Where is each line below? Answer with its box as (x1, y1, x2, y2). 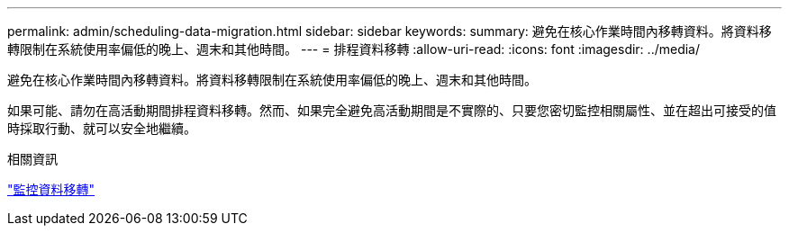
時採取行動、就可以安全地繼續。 (7, 121, 196, 136)
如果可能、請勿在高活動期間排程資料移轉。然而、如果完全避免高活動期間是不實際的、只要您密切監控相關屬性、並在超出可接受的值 (7, 103, 776, 118)
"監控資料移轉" (7, 182, 95, 197)
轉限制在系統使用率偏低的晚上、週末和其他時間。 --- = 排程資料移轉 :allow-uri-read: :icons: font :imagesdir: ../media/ (7, 41, 701, 57)
